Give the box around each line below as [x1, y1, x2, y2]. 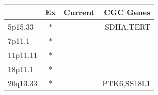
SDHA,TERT [105, 21, 151, 32]
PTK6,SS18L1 [102, 77, 151, 89]
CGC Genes [104, 6, 151, 18]
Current [63, 6, 95, 18]
